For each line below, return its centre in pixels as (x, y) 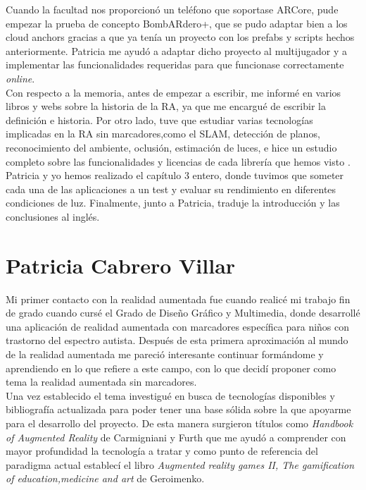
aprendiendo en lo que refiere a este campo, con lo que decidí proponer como (171, 368)
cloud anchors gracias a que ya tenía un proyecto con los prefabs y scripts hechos (180, 37)
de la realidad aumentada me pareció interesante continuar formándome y (165, 354)
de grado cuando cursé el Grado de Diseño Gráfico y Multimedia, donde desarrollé (183, 313)
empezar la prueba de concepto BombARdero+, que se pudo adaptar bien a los (177, 23)
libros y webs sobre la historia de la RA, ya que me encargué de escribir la (166, 106)
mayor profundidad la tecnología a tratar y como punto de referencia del (162, 451)
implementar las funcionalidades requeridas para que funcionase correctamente (175, 65)
